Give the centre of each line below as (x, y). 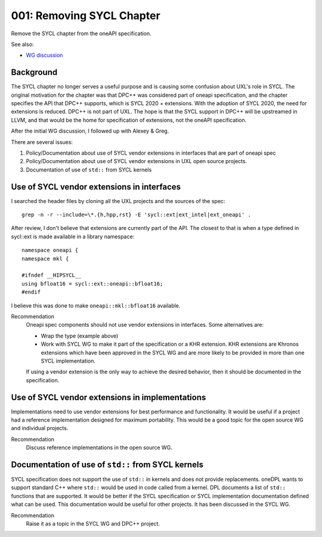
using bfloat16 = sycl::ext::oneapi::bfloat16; (92, 283)
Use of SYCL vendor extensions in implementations (109, 397)
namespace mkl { (45, 259)
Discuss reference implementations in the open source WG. (99, 447)
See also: (22, 44)
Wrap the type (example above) (80, 336)
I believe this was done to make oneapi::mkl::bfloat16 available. (96, 305)
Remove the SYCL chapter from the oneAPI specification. (81, 33)
